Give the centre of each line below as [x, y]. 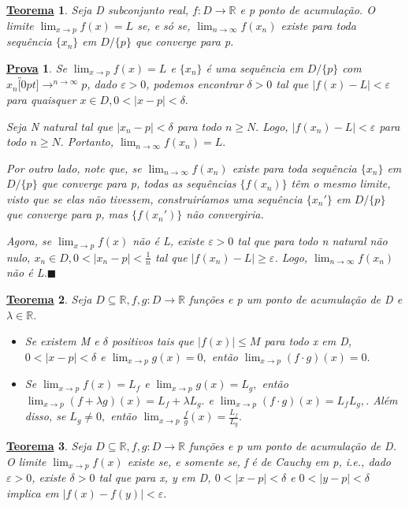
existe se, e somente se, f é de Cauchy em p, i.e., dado [259, 461]
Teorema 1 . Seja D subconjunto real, [98, 9]
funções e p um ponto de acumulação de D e [296, 298]
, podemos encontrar [195, 84]
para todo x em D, [308, 341]
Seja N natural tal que [60, 126]
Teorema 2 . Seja [49, 298]
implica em [33, 492]
